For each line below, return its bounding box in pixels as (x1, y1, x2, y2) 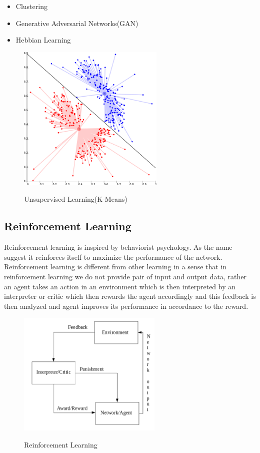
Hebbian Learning (15, 35, 71, 45)
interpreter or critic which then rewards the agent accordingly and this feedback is (4, 291, 256, 301)
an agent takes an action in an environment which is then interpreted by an (4, 281, 236, 291)
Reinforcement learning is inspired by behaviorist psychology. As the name (4, 242, 232, 252)
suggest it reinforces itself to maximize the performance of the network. (4, 251, 222, 262)
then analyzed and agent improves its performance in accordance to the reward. (4, 300, 248, 311)
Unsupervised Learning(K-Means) (24, 194, 127, 204)
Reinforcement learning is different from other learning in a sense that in (4, 261, 227, 272)
